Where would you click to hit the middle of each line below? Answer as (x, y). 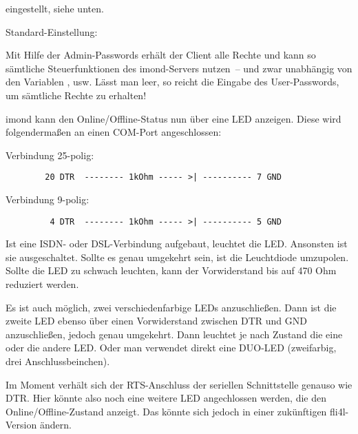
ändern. (55, 425)
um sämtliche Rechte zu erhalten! (76, 95)
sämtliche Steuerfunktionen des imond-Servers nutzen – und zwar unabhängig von (179, 68)
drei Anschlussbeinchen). (58, 361)
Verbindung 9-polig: (48, 199)
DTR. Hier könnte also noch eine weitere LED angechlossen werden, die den (166, 398)
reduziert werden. (42, 284)
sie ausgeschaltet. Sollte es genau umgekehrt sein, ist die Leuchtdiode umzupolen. (177, 257)
